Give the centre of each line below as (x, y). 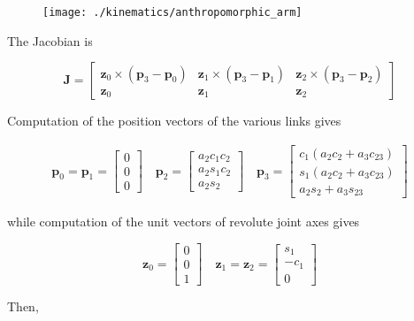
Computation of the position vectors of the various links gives (174, 121)
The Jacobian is (50, 40)
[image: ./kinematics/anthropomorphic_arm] (172, 12)
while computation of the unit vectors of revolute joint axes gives (184, 222)
